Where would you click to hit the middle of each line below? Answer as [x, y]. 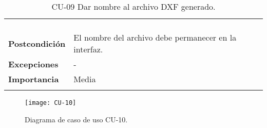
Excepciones [33, 64]
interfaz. [88, 49]
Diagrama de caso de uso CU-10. [76, 119]
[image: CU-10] [51, 103]
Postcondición [37, 43]
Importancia [34, 79]
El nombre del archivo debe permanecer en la [155, 37]
